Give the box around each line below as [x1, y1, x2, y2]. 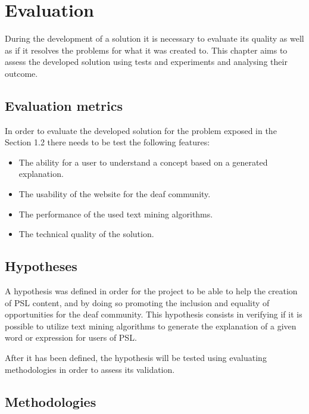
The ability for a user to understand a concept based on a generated [18, 155, 268, 168]
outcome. [5, 67, 38, 79]
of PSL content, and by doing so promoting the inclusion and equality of [5, 296, 270, 309]
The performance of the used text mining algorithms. [18, 207, 213, 220]
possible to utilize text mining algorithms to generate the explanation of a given [5, 319, 296, 332]
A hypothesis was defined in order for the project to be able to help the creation [5, 285, 298, 297]
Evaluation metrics [5, 96, 123, 114]
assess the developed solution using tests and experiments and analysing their [5, 55, 288, 68]
